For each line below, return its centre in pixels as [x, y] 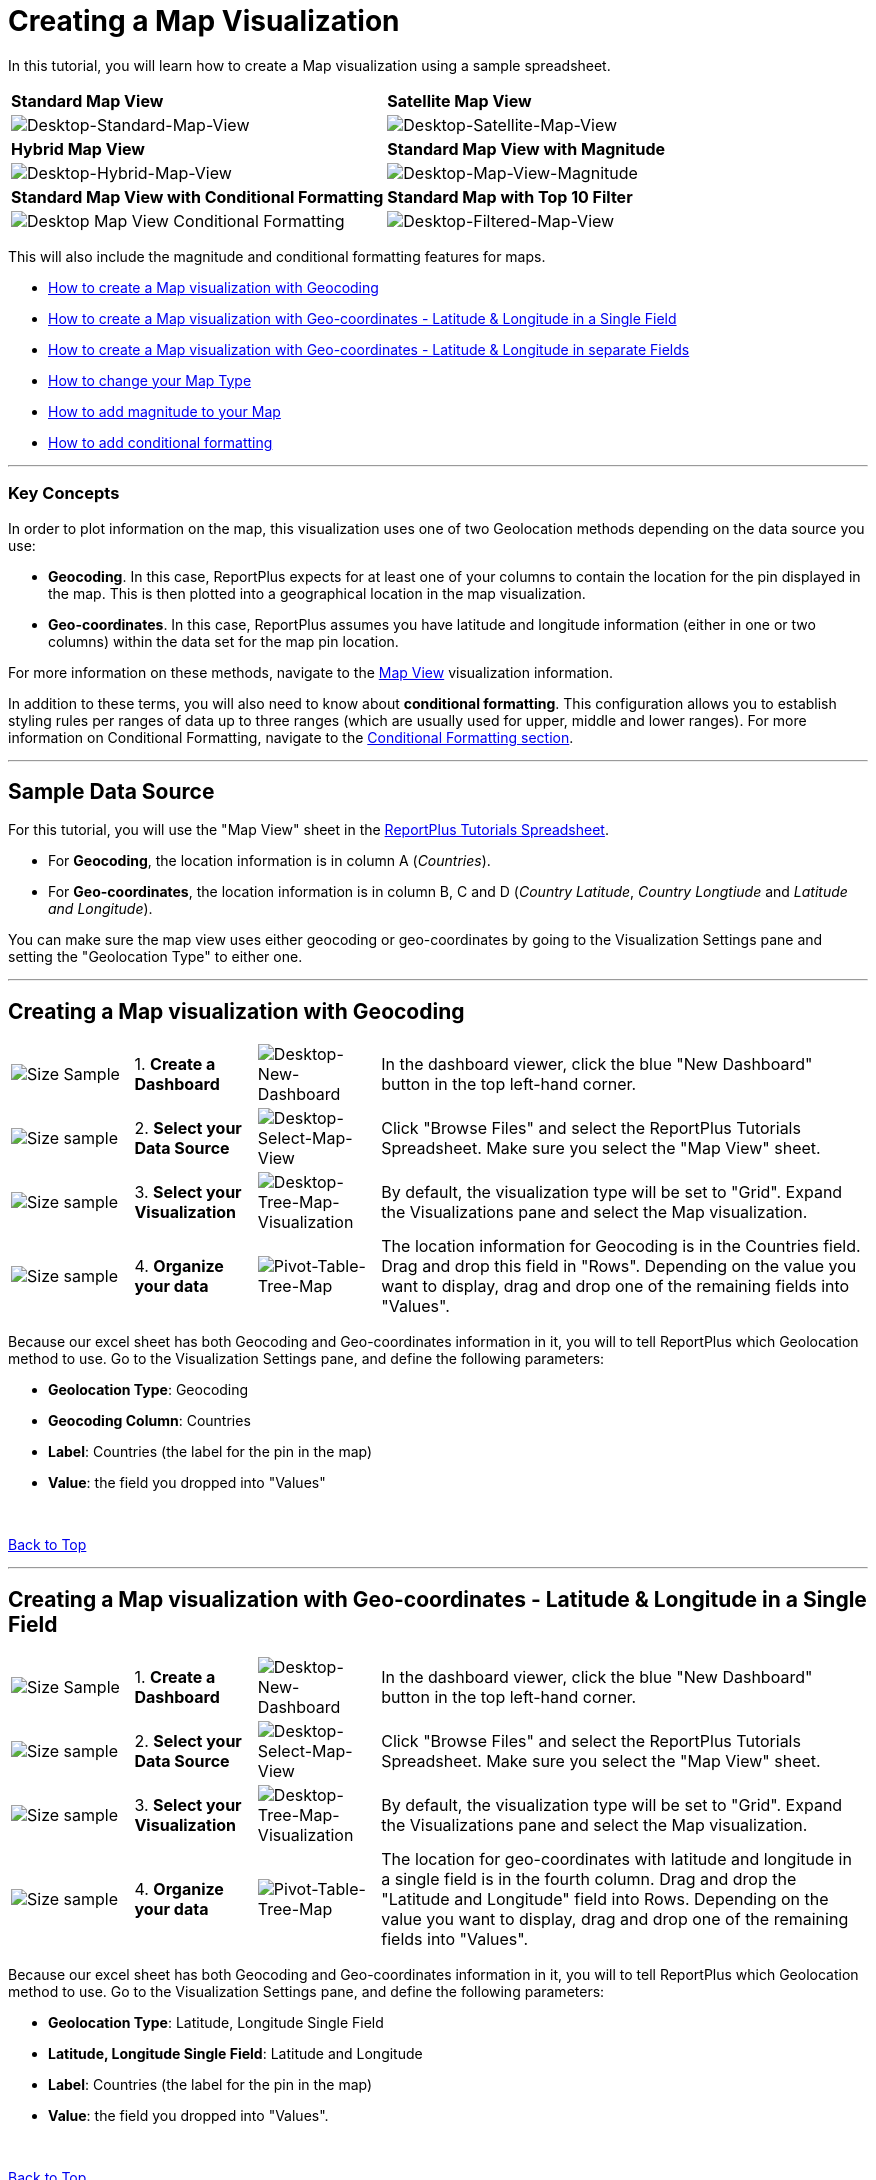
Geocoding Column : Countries [149, 1421]
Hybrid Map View [78, 148]
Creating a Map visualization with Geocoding [236, 1011]
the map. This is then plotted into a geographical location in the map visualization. [317, 593]
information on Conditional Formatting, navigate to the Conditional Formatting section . [291, 737]
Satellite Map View [459, 100]
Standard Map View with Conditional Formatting [197, 196]
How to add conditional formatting [160, 442]
